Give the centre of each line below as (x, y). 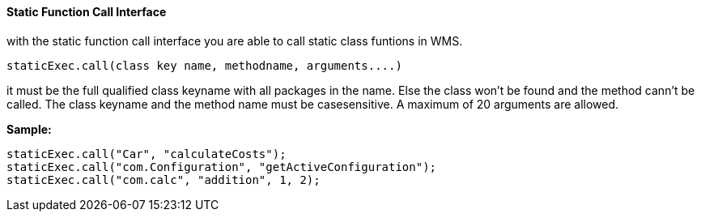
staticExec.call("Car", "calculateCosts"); (147, 154)
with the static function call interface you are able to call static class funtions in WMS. (235, 41)
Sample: (29, 129)
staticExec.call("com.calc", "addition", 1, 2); (164, 180)
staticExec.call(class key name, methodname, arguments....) (204, 65)
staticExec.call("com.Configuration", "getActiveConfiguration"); (222, 167)
